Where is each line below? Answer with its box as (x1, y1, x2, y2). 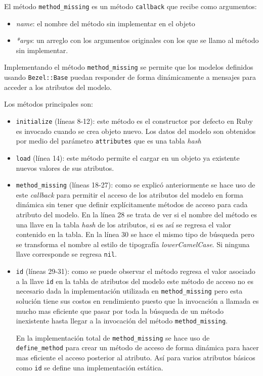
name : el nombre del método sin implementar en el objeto (16, 18, 195, 28)
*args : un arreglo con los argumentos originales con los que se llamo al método (16, 35, 259, 45)
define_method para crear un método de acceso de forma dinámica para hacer (16, 342, 259, 353)
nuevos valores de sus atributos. (16, 162, 114, 173)
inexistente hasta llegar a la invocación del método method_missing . (16, 315, 228, 326)
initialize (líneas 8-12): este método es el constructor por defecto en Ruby (16, 115, 253, 126)
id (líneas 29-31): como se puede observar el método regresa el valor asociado (16, 265, 255, 276)
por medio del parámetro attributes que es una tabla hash (16, 135, 201, 146)
